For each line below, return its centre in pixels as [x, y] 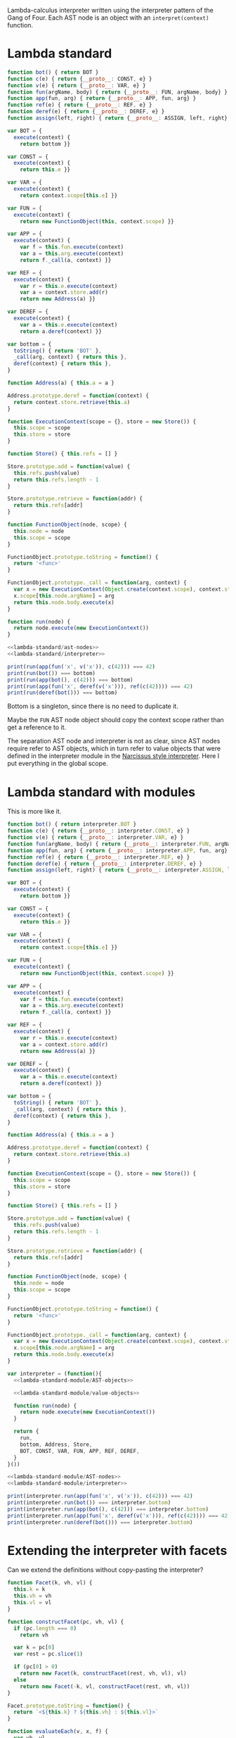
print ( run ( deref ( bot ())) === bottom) [63, 693]
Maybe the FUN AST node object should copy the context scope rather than [116, 720]
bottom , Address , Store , [56, 1444]
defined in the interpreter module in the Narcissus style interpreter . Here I [113, 756]
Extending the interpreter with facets [117, 1550]
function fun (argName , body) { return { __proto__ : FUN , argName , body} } [118, 92]
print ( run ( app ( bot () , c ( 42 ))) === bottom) [70, 680]
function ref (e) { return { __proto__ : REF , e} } [80, 105]
